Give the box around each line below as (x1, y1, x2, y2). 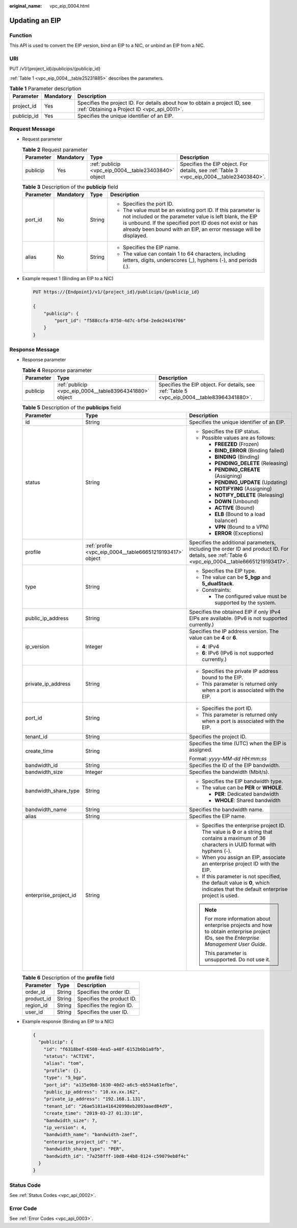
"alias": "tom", (43, 1060, 84, 1067)
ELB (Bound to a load (214, 510, 265, 517)
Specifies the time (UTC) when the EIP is (189, 740, 287, 747)
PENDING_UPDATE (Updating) (214, 479, 288, 486)
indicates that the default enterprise (202, 885, 288, 892)
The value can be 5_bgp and (202, 574, 271, 581)
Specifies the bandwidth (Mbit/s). (189, 768, 269, 775)
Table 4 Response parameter (22, 367, 92, 374)
